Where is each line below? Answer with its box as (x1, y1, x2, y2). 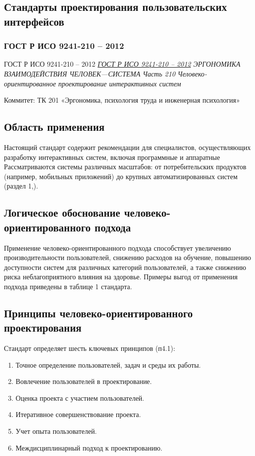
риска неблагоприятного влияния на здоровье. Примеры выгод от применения (4, 271, 238, 282)
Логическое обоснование (4, 205, 120, 220)
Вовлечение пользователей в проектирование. (15, 376, 152, 386)
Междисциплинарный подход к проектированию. (15, 442, 163, 453)
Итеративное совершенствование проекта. (15, 409, 141, 419)
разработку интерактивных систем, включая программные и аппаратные (4, 152, 220, 162)
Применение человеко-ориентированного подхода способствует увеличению (4, 242, 231, 253)
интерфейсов (4, 13, 65, 29)
